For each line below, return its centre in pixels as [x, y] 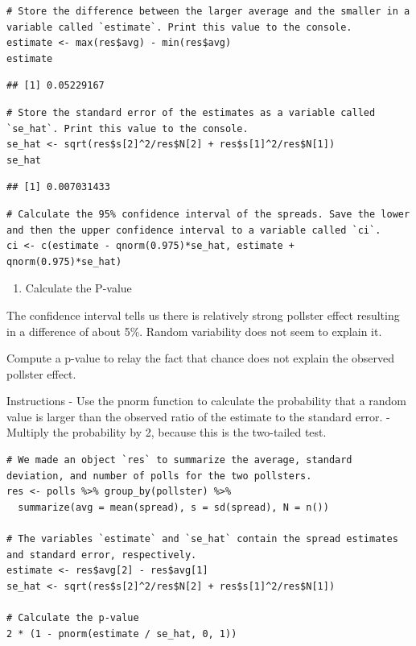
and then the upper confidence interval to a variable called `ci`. [194, 230]
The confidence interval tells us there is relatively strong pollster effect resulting [203, 315]
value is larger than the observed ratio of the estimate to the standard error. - [198, 416]
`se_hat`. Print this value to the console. [128, 128]
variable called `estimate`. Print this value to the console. [179, 27]
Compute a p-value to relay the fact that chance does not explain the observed [201, 358]
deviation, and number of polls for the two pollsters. [159, 476]
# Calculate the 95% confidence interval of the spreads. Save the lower [208, 214]
